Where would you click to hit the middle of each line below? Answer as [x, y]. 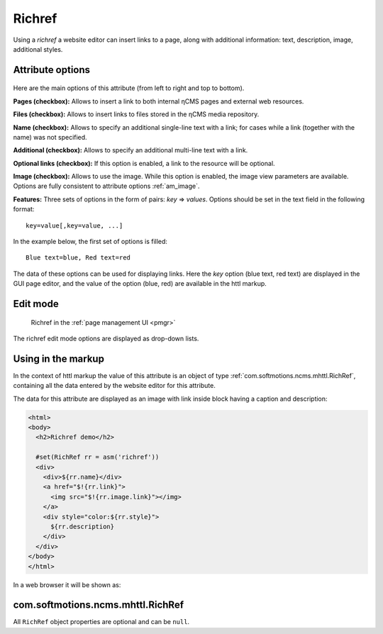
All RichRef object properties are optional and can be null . [101, 622]
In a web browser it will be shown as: [67, 584]
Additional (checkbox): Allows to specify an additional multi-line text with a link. [131, 150]
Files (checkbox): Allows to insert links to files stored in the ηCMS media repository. [136, 114]
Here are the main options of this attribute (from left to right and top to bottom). [129, 88]
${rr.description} [83, 526]
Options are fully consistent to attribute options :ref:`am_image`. [106, 186]
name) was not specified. [50, 137]
